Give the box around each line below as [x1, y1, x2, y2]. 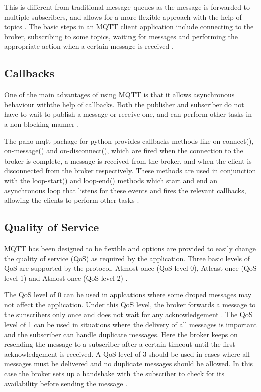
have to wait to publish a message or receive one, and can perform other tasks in [4, 109, 252, 119]
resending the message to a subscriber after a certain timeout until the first [4, 339, 235, 349]
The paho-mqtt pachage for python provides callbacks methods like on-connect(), [4, 135, 254, 146]
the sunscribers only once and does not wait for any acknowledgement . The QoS [4, 309, 253, 320]
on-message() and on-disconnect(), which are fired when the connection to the [4, 145, 243, 156]
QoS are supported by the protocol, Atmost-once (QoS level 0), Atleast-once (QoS [4, 263, 257, 273]
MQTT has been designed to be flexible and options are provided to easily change [4, 243, 256, 253]
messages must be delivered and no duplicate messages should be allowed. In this [4, 358, 253, 369]
